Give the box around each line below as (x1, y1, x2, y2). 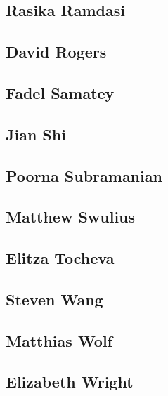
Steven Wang (6, 288, 103, 310)
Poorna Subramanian (6, 164, 162, 186)
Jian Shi (6, 123, 66, 145)
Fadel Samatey (6, 81, 115, 103)
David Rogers (6, 41, 107, 62)
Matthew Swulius (6, 206, 136, 227)
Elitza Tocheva (6, 247, 115, 269)
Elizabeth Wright (6, 371, 134, 392)
